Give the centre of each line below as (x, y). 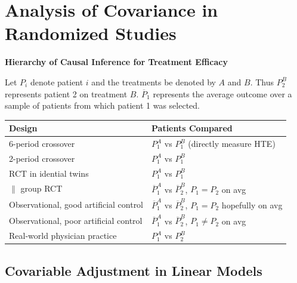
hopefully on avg (252, 204)
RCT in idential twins (49, 173)
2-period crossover (42, 158)
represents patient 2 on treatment (66, 93)
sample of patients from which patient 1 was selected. (102, 105)
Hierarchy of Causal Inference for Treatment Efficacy (116, 62)
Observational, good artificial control (76, 204)
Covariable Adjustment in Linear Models (134, 270)
